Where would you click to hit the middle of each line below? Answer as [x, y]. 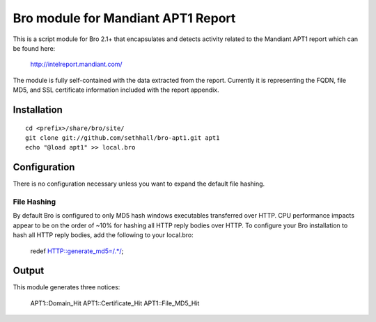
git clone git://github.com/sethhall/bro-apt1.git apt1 [123, 138]
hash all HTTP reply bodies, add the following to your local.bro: [103, 235]
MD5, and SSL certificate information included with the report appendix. [116, 90]
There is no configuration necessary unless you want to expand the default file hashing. [139, 184]
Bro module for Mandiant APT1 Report [124, 18]
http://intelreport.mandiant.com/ [76, 64]
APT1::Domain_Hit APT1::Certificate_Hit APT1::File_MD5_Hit [115, 303]
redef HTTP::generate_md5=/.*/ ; [77, 251]
